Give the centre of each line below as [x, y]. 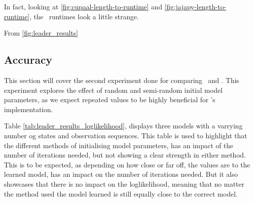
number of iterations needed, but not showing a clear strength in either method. [125, 155]
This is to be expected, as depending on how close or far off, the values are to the [127, 164]
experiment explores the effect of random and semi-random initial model [113, 90]
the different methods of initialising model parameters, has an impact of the [119, 145]
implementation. [29, 109]
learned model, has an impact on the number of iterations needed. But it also [121, 174]
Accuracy [28, 60]
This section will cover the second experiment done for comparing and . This [122, 80]
